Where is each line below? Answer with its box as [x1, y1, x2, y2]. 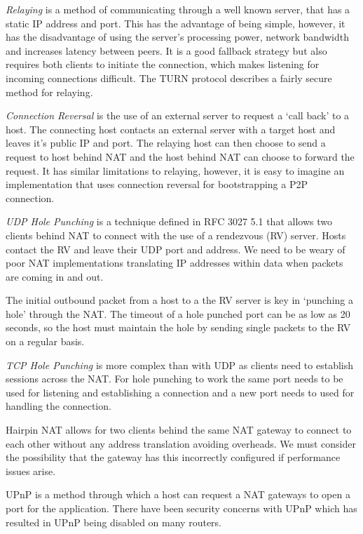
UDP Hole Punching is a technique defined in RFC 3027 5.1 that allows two [6, 214, 332, 229]
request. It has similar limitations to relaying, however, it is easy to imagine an [6, 163, 345, 178]
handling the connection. [6, 399, 111, 413]
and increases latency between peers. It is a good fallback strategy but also [6, 43, 327, 58]
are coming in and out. [6, 269, 104, 283]
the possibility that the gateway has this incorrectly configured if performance [6, 450, 341, 465]
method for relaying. [6, 84, 93, 99]
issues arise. [6, 463, 56, 478]
